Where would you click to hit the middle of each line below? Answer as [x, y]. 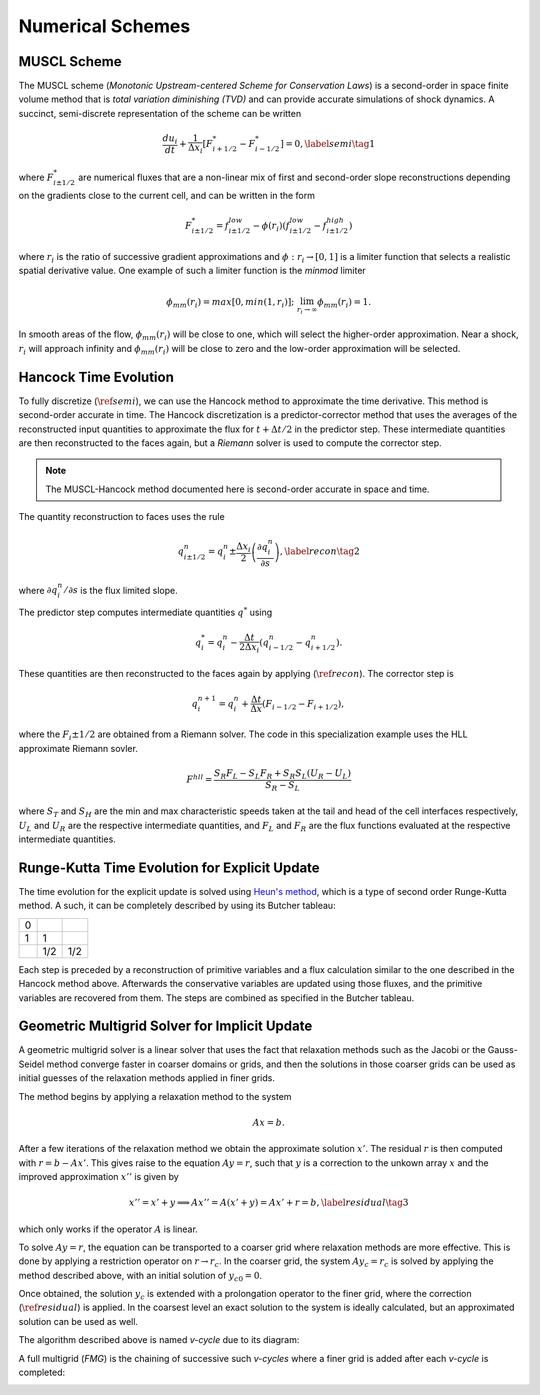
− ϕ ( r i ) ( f [271, 227]
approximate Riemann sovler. [78, 748]
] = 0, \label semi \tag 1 [327, 143]
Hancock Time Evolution [96, 376]
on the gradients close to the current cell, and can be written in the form [166, 196]
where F [36, 177]
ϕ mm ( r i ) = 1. [344, 303]
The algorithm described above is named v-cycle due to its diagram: [159, 1340]
